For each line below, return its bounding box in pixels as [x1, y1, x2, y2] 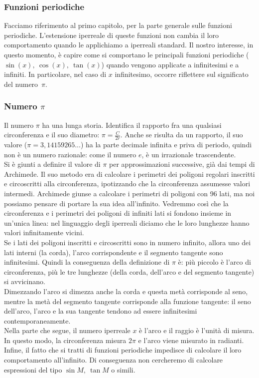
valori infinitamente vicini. [4, 227, 84, 238]
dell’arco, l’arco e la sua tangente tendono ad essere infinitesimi [4, 306, 197, 316]
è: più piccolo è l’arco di [178, 257, 251, 267]
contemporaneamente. [4, 315, 71, 326]
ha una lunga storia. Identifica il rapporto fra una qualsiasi [42, 119, 222, 130]
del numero [4, 78, 38, 89]
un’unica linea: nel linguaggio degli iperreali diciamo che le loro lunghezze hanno [4, 217, 250, 228]
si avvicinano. [4, 276, 45, 287]
